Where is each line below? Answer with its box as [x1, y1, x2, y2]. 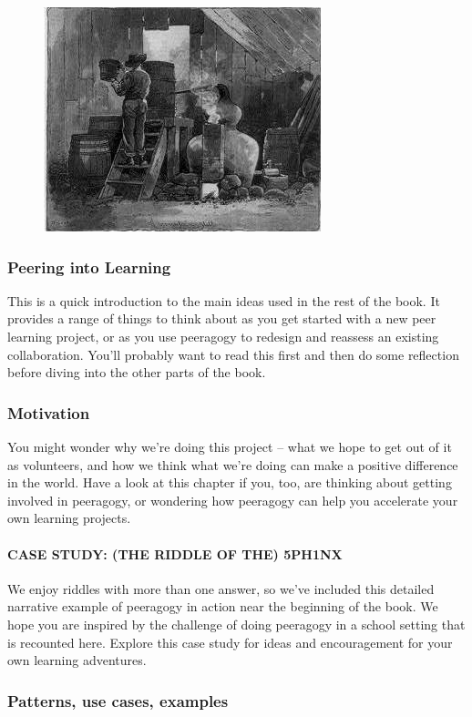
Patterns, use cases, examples [7, 689, 229, 712]
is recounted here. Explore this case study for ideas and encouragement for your [7, 632, 453, 651]
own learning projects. [7, 508, 131, 528]
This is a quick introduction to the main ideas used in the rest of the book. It [7, 291, 440, 310]
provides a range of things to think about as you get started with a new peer [7, 309, 436, 328]
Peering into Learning [7, 255, 171, 278]
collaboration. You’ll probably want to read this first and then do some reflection [7, 344, 459, 364]
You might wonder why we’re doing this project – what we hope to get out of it [7, 437, 452, 456]
